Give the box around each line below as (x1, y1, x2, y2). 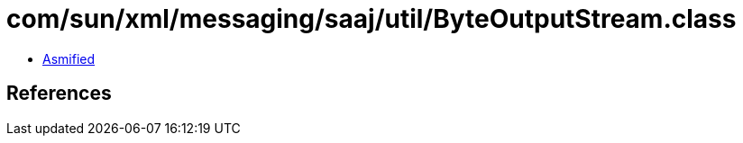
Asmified (42, 50, 96, 67)
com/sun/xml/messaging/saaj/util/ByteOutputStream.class (6, 4, 737, 34)
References (6, 82, 112, 105)
